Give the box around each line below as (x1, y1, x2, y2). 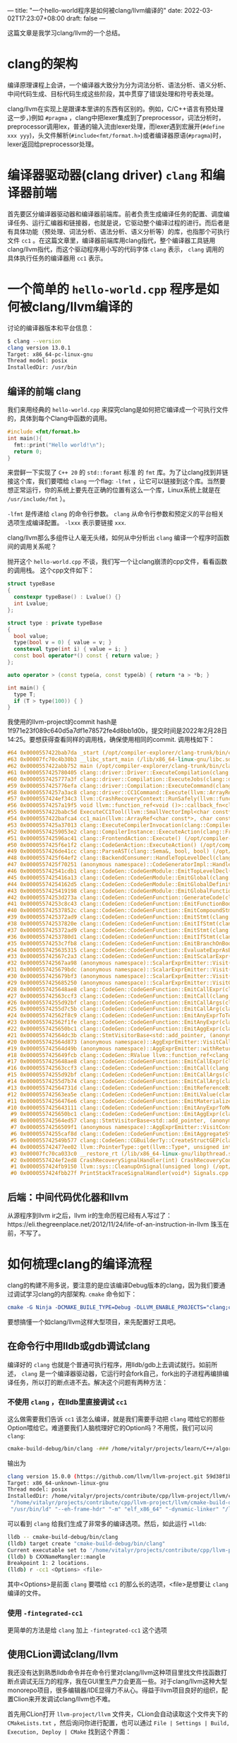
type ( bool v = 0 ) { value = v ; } (13, 639, 112, 646)
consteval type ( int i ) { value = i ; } (13, 646, 128, 653)
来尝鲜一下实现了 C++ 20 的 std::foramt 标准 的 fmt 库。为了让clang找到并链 (7, 468, 229, 477)
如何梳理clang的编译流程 (7, 1256, 152, 1272)
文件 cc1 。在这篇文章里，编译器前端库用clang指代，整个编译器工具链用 (7, 236, 216, 244)
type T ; (13, 691, 37, 698)
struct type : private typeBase (7, 619, 102, 627)
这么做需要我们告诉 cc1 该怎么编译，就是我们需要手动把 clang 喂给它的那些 (7, 1414, 226, 1423)
